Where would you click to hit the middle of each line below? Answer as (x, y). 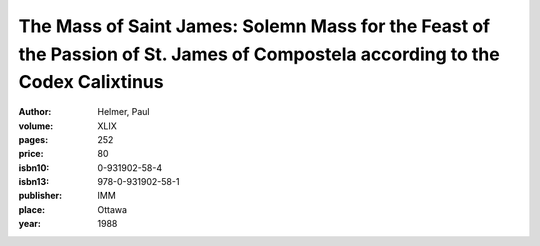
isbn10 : (34, 167)
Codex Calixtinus (91, 82)
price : (31, 154)
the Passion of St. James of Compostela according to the (259, 54)
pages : (33, 139)
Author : (35, 112)
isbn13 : (34, 182)
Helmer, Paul (123, 112)
